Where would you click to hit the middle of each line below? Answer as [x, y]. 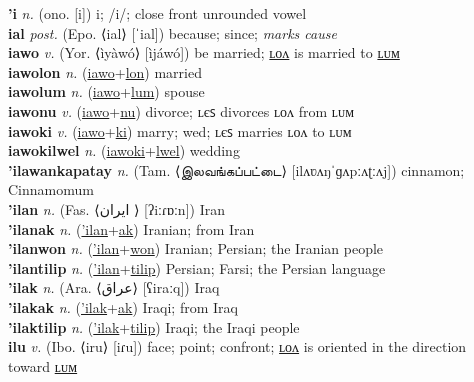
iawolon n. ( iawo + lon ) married [105, 71]
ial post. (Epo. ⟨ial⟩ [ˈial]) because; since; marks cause [172, 32]
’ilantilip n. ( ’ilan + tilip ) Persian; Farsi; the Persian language [197, 267]
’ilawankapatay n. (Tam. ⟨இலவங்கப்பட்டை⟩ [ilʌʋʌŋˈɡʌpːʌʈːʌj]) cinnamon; [236, 169]
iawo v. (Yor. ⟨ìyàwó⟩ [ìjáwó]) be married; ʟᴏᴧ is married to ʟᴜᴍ [204, 52]
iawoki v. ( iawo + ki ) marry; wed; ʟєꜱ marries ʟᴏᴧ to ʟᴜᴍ [180, 130]
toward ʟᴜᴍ [43, 365]
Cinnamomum [51, 189]
